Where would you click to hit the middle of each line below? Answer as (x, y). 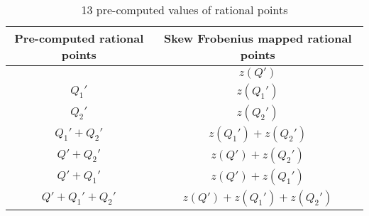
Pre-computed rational (79, 38)
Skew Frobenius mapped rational (258, 38)
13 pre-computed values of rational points (184, 10)
